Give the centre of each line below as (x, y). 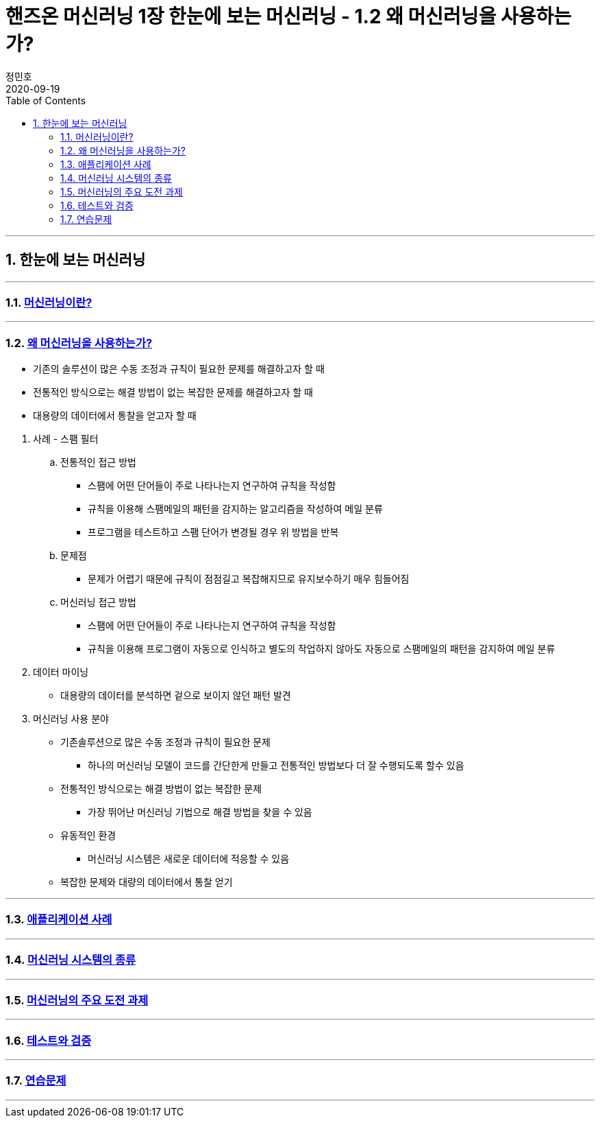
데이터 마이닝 (61, 672)
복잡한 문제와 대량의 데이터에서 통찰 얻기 (147, 882)
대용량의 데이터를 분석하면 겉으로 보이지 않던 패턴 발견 (176, 696)
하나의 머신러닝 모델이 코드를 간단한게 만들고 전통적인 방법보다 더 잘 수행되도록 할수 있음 (276, 766)
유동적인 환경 (88, 836)
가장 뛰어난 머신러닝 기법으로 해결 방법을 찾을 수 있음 (200, 812)
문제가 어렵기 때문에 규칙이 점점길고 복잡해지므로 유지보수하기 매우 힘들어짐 (249, 579)
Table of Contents (46, 100)
